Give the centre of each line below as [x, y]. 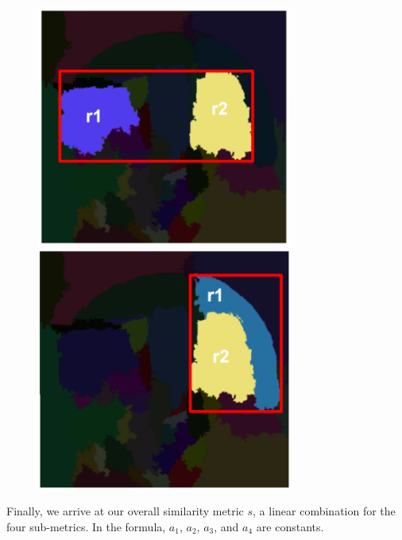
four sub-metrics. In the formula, [86, 526]
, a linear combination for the [324, 511]
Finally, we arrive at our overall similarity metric [125, 511]
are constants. [290, 526]
